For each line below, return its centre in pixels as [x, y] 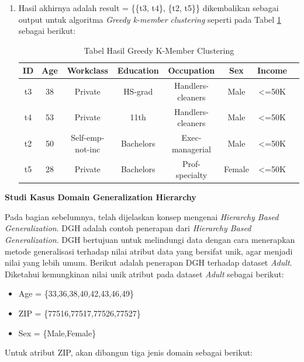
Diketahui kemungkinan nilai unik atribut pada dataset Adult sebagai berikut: [144, 274]
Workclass [87, 70]
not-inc [88, 149]
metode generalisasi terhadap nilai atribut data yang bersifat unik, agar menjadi [149, 251]
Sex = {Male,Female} [57, 333]
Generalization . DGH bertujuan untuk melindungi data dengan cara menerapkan [150, 239]
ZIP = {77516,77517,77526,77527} [80, 313]
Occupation [191, 70]
